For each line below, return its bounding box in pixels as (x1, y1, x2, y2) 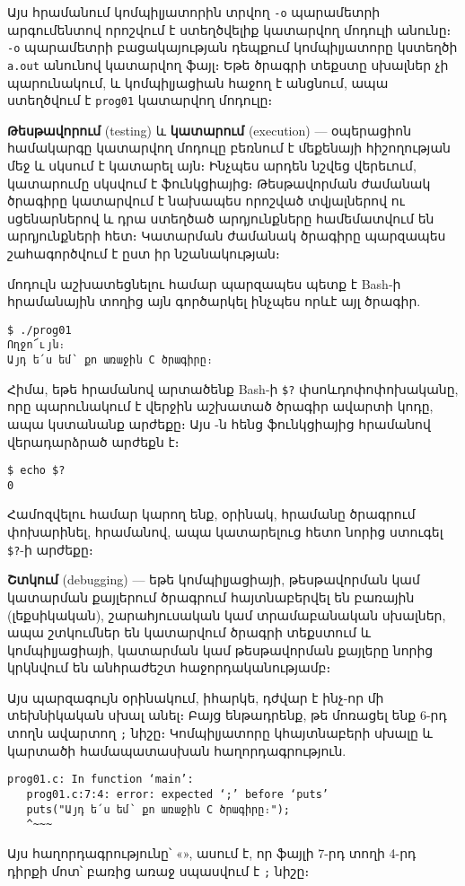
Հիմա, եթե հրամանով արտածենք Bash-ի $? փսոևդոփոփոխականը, (7, 379, 459, 398)
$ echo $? (7, 464, 66, 478)
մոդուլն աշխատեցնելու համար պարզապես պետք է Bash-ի (7, 274, 401, 293)
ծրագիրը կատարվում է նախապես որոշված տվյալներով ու (7, 191, 405, 210)
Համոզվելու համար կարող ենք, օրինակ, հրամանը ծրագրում (7, 504, 416, 523)
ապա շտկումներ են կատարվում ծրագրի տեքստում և (7, 623, 372, 642)
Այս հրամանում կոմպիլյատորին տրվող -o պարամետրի (7, 3, 381, 21)
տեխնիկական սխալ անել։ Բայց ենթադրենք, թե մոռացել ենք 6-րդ (7, 706, 447, 724)
